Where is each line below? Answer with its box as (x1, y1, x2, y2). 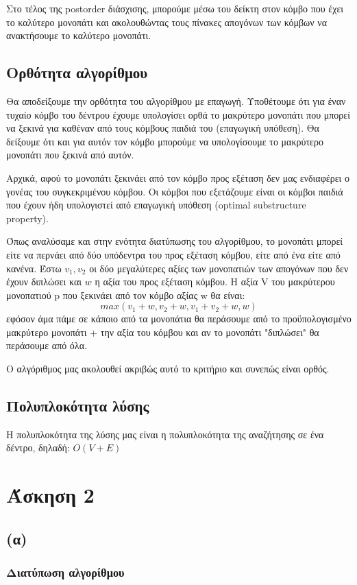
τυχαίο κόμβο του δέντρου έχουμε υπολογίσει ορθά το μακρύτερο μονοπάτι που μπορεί (6, 107, 350, 121)
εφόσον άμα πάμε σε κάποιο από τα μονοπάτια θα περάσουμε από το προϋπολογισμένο (6, 311, 352, 326)
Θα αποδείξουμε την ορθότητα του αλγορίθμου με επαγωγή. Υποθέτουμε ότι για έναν (6, 93, 346, 108)
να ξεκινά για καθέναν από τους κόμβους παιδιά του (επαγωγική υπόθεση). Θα (6, 121, 319, 135)
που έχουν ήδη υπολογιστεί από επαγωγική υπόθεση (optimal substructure (6, 198, 306, 212)
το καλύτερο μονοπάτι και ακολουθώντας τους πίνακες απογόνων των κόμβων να (6, 14, 327, 29)
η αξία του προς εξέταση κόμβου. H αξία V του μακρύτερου (95, 274, 335, 289)
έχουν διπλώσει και (6, 274, 82, 289)
